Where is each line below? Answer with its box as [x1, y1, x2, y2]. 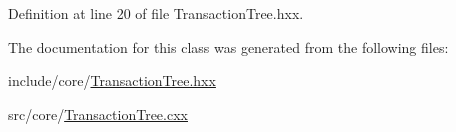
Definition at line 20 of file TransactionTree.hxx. [8, 3, 304, 23]
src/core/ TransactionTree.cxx [8, 103, 188, 124]
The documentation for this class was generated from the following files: [8, 36, 449, 57]
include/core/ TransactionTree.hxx [8, 70, 216, 91]
